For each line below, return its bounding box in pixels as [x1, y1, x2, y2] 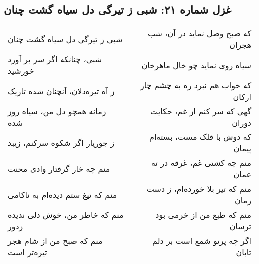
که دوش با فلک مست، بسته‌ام [149, 131, 251, 143]
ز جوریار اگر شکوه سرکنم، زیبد [8, 136, 114, 148]
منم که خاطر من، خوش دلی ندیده [8, 209, 124, 221]
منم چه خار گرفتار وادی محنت [8, 162, 110, 174]
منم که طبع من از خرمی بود [155, 209, 251, 221]
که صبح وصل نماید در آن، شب [147, 27, 251, 39]
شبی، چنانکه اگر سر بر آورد [8, 53, 102, 65]
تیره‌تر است [8, 246, 47, 258]
